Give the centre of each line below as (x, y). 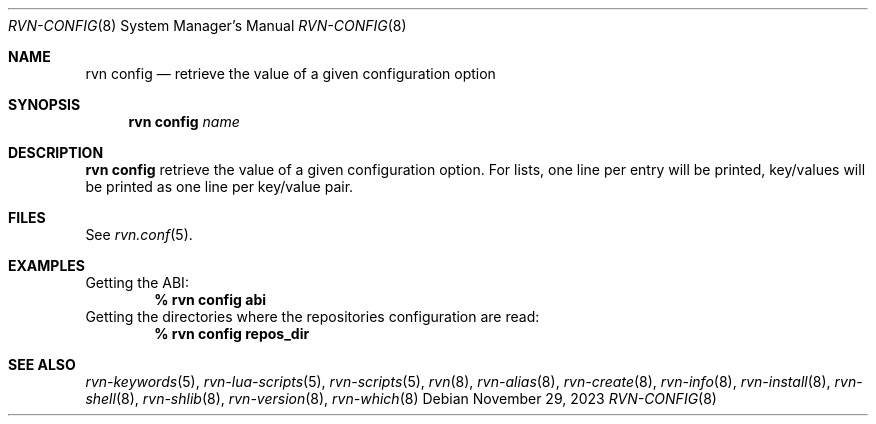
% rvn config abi (210, 299)
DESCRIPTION (56, 152)
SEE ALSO (42, 364)
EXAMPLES (46, 265)
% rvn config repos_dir (232, 333)
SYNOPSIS (44, 104)
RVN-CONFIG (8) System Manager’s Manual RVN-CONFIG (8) (207, 25)
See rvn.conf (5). (139, 234)
